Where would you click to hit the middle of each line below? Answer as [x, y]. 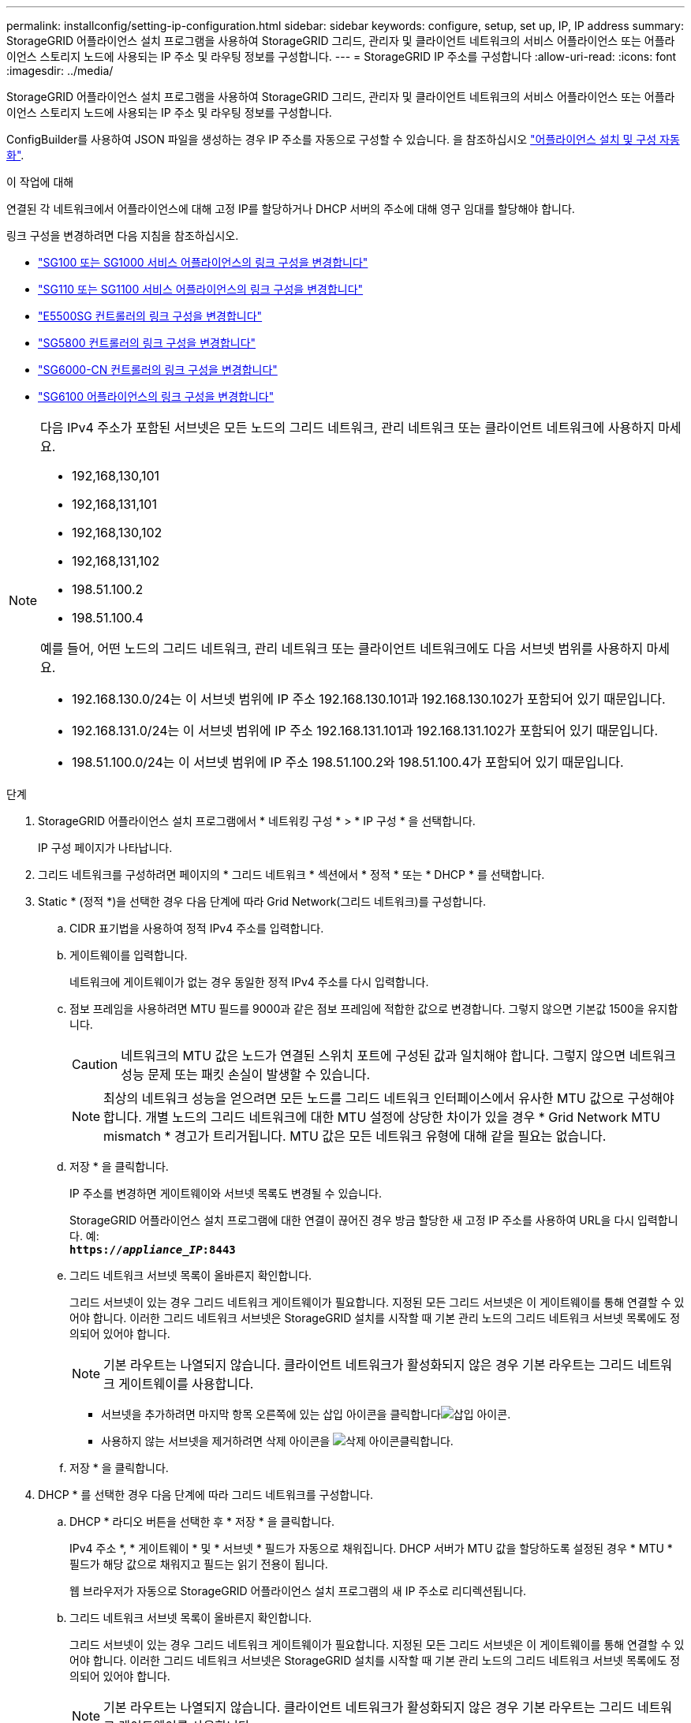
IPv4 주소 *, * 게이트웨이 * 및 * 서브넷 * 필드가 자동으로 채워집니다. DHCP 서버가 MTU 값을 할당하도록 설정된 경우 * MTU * [371, 1548]
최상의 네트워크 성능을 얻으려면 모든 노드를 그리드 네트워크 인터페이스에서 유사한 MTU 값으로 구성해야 [389, 1098]
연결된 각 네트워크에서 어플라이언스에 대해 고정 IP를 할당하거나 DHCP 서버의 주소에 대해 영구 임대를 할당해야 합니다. [291, 209]
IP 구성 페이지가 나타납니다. [105, 848]
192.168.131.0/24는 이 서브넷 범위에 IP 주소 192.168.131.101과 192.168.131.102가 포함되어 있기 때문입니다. [365, 731]
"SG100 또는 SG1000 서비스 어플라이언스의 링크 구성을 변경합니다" [203, 262]
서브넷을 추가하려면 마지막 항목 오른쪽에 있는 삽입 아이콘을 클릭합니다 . [306, 1414]
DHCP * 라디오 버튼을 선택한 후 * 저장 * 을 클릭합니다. [202, 1521]
